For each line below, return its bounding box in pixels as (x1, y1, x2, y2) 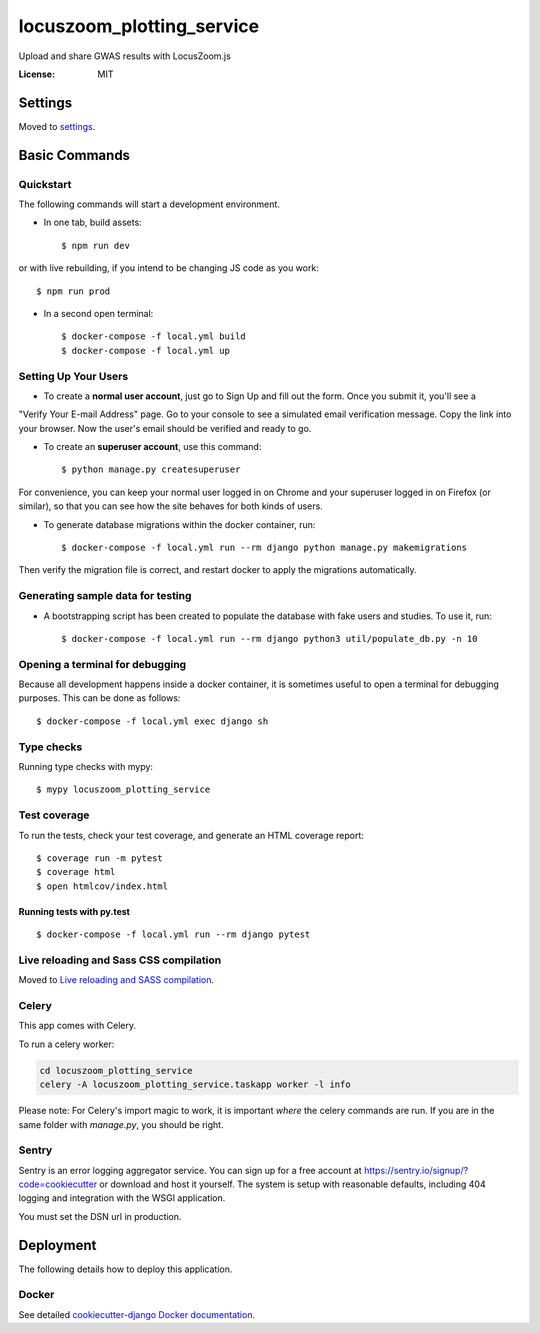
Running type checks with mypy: (18, 760, 154, 772)
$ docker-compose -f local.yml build (61, 331, 247, 342)
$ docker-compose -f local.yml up (61, 345, 230, 356)
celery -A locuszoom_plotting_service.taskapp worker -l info (39, 1079, 351, 1090)
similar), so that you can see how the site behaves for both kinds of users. (18, 500, 324, 512)
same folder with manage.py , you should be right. (18, 1118, 224, 1130)
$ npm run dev (61, 240, 130, 251)
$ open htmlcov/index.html (36, 880, 169, 892)
